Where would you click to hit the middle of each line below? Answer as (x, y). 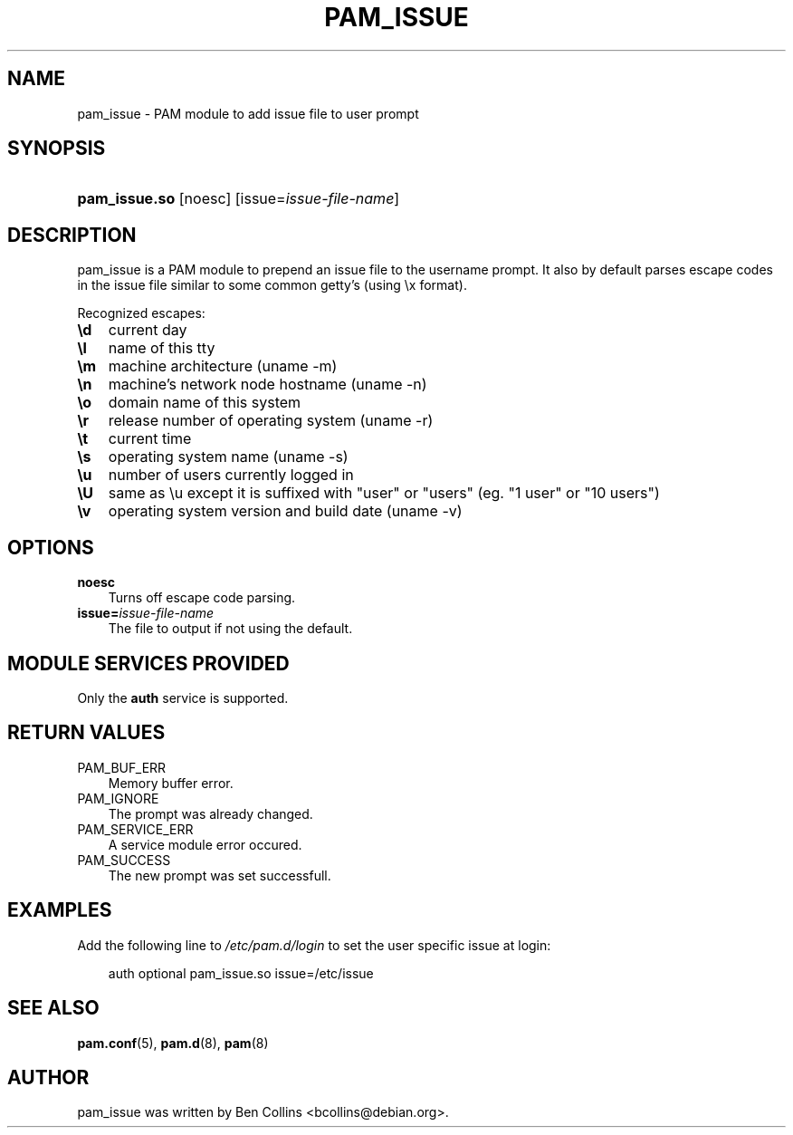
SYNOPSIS (57, 149)
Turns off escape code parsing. (202, 598)
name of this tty (162, 348)
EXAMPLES (60, 910)
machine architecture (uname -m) (223, 366)
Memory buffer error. (171, 783)
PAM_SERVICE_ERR (135, 829)
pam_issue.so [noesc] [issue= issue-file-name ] (239, 199)
